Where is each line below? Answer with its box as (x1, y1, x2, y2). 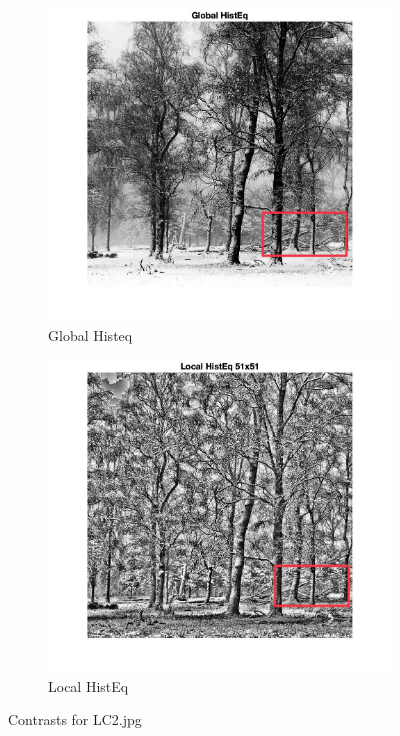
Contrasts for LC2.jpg (8, 709, 142, 730)
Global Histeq (48, 324, 133, 345)
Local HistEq (48, 675, 129, 696)
